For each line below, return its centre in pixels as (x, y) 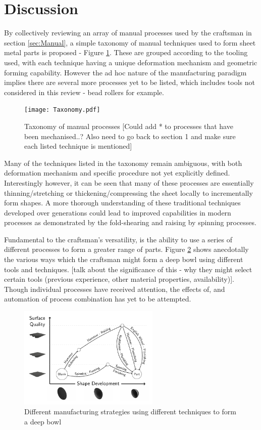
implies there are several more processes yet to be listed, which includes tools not (129, 82)
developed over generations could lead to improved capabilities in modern (118, 212)
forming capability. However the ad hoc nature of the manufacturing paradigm (125, 72)
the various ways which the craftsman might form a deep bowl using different (124, 259)
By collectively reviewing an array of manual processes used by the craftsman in (128, 33)
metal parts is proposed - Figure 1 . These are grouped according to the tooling (126, 52)
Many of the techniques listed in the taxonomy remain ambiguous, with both (123, 163)
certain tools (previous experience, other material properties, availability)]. (119, 279)
